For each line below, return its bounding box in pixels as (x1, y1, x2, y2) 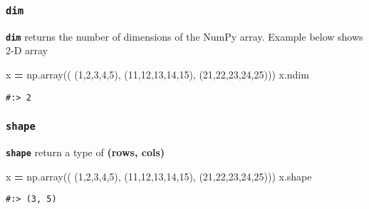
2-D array (6, 43, 48, 58)
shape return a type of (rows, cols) (6, 145, 165, 160)
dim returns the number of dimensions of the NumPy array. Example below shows (6, 29, 363, 44)
